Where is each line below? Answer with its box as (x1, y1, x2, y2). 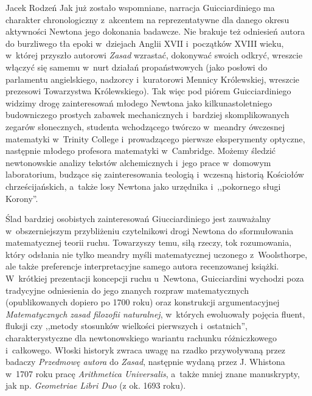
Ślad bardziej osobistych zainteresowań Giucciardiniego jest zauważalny (5, 212, 271, 225)
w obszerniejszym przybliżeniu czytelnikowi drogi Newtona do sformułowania (5, 224, 294, 237)
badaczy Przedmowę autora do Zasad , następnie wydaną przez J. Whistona (5, 355, 285, 368)
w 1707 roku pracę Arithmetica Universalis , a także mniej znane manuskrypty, (5, 367, 300, 380)
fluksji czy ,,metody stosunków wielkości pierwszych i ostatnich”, (5, 319, 248, 332)
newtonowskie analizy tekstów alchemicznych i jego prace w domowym (5, 156, 271, 168)
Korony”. (5, 192, 38, 204)
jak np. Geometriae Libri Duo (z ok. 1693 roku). (5, 379, 186, 392)
